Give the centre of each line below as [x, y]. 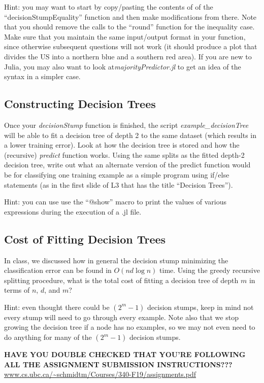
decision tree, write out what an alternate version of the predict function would [127, 165]
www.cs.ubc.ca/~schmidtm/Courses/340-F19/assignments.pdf [100, 374]
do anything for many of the [48, 337]
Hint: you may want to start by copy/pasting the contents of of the [109, 7]
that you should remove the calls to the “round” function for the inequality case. [129, 27]
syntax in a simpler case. [42, 76]
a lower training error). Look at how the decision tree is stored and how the [122, 145]
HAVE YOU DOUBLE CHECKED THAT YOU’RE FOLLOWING [125, 354]
